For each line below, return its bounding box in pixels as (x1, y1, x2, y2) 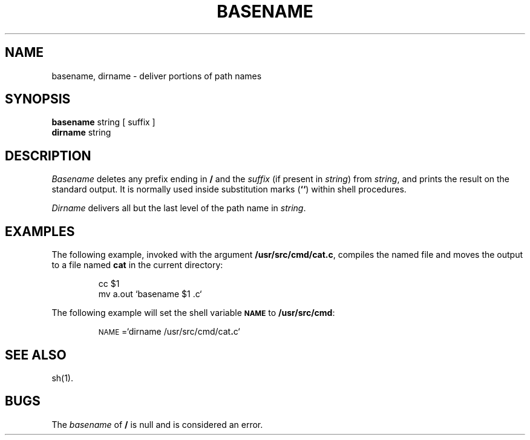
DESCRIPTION (5, 148, 91, 163)
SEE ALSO (5, 347, 67, 363)
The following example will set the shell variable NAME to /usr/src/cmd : (51, 307, 335, 318)
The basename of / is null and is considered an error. (51, 419, 263, 430)
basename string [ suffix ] (51, 117, 155, 128)
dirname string (51, 127, 111, 138)
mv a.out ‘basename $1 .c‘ (98, 289, 202, 300)
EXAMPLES (5, 223, 75, 239)
